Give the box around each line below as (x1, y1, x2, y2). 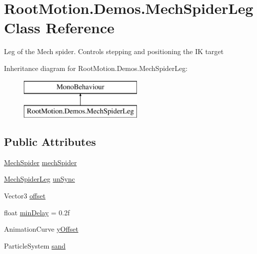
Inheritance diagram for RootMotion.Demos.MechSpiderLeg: (4, 63, 188, 73)
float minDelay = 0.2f (4, 207, 70, 217)
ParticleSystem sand (4, 240, 66, 251)
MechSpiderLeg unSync (4, 174, 75, 184)
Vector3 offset (4, 190, 46, 201)
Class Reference (4, 17, 115, 38)
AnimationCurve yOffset (4, 224, 78, 234)
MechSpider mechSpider (4, 157, 77, 167)
